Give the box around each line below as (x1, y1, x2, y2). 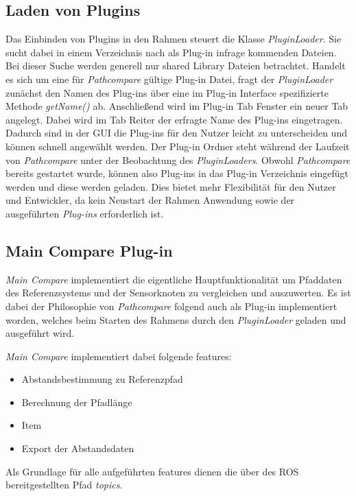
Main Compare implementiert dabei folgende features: (5, 349, 232, 363)
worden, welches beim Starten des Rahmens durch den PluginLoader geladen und (5, 312, 346, 327)
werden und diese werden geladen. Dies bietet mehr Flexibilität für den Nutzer (5, 179, 336, 193)
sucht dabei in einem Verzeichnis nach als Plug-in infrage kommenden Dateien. (5, 45, 337, 59)
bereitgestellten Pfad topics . (5, 477, 123, 492)
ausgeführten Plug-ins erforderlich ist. (5, 206, 164, 220)
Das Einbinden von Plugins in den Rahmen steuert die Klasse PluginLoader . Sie (5, 32, 342, 46)
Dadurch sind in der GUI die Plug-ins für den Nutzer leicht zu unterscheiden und (5, 126, 347, 140)
